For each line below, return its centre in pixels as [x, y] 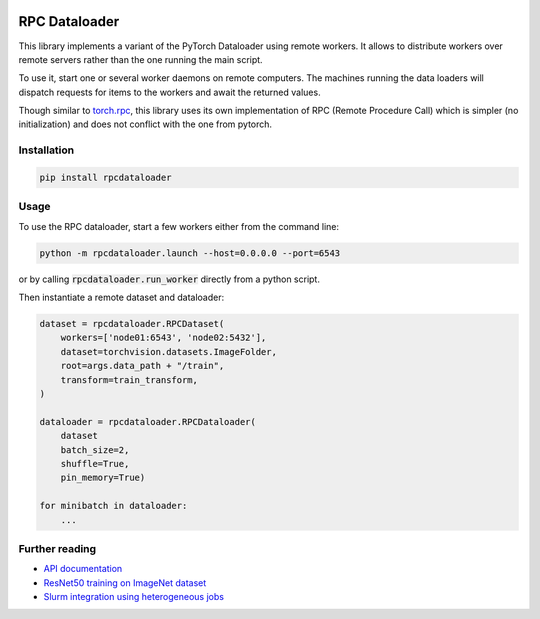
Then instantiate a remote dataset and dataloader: [121, 297]
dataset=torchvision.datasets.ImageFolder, [168, 351]
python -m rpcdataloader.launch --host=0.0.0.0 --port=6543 [190, 253]
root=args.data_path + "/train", [142, 366]
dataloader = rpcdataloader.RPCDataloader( [148, 421]
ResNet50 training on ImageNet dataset [125, 582]
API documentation [83, 569]
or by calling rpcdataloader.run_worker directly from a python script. [169, 279]
